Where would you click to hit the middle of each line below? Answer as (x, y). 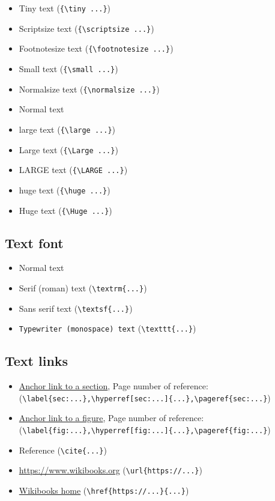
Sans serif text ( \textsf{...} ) (76, 308)
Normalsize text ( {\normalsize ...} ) (89, 89)
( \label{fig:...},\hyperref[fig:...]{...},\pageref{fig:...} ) (145, 429)
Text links (37, 361)
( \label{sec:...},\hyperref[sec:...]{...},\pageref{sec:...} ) (145, 397)
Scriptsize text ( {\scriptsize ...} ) (86, 28)
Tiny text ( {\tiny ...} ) (65, 8)
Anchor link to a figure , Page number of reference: (111, 418)
